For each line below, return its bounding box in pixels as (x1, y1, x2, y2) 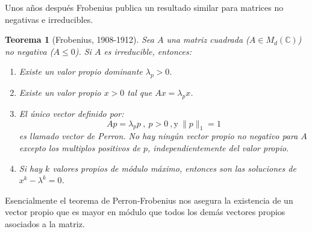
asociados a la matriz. (5, 217, 85, 230)
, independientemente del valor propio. (148, 141, 289, 154)
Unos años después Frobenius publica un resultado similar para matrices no (5, 1, 284, 13)
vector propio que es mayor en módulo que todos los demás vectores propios (5, 205, 285, 218)
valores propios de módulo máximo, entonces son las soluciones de (52, 161, 296, 174)
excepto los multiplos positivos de (19, 141, 140, 154)
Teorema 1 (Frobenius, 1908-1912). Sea (5, 33, 154, 46)
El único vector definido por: (19, 107, 124, 119)
